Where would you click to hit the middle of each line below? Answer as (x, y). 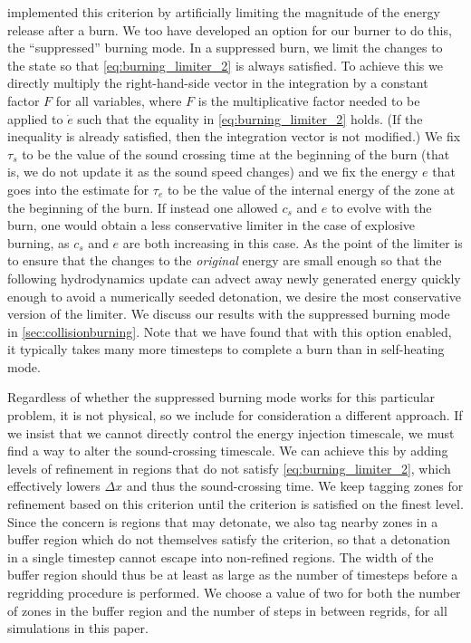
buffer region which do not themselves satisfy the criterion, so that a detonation (229, 539)
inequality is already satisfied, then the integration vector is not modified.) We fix (234, 136)
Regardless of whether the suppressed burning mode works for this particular (221, 397)
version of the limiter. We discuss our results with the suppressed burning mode (229, 314)
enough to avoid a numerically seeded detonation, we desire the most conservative (234, 296)
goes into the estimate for (78, 189)
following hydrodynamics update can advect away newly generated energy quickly (234, 278)
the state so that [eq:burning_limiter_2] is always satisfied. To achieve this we (225, 65)
